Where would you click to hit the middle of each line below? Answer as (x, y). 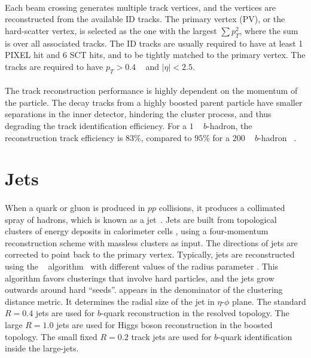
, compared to (166, 137)
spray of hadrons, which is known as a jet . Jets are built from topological (141, 219)
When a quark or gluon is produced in (75, 208)
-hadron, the (230, 125)
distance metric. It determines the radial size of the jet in (110, 301)
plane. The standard (269, 301)
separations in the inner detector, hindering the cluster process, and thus (138, 114)
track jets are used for (171, 336)
